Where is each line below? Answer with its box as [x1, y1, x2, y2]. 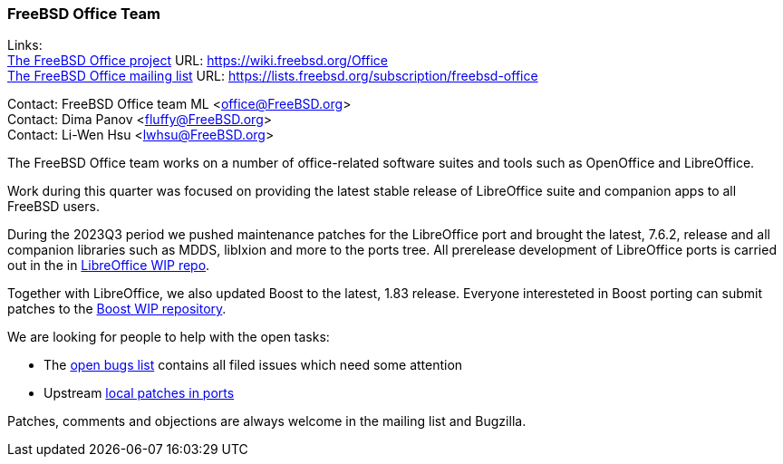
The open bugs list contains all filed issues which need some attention [43, 357, 463, 373]
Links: [7, 37, 43, 53]
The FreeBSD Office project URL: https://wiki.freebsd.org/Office [7, 53, 388, 69]
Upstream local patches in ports [43, 385, 235, 401]
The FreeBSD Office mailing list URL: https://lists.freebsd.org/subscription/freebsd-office [7, 68, 538, 84]
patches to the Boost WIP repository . [7, 301, 227, 317]
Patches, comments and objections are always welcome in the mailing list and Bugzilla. [7, 413, 527, 430]
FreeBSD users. [7, 198, 100, 215]
